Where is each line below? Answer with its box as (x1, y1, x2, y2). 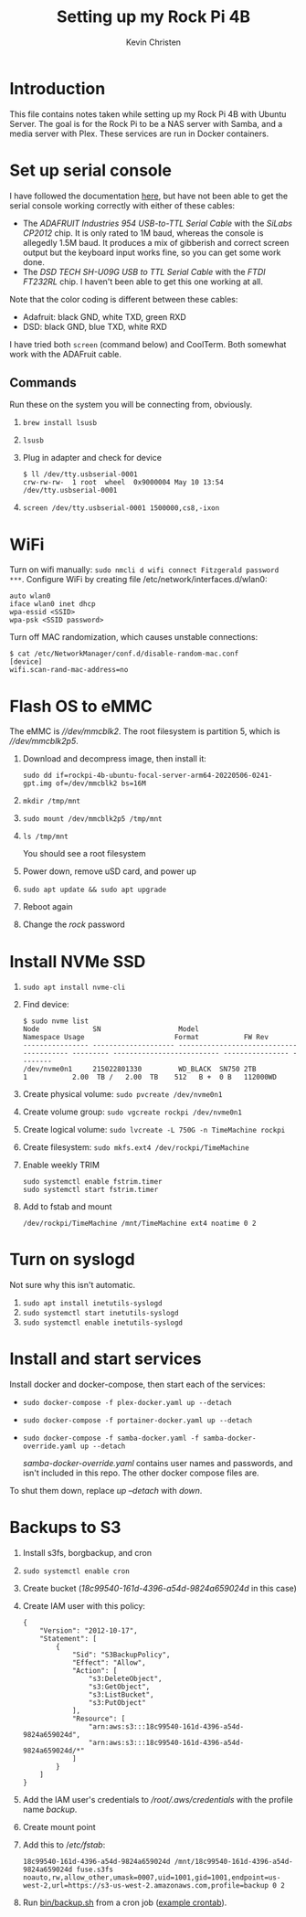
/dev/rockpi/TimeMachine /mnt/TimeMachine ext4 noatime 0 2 (22, 1219, 257, 1229)
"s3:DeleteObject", (88, 1675, 163, 1684)
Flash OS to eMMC (9, 696, 153, 717)
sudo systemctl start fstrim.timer (22, 1186, 159, 1195)
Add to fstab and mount (22, 1201, 112, 1212)
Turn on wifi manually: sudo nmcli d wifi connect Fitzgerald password (9, 564, 280, 575)
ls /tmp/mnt (22, 832, 69, 842)
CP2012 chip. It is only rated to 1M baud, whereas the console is (22, 227, 264, 239)
